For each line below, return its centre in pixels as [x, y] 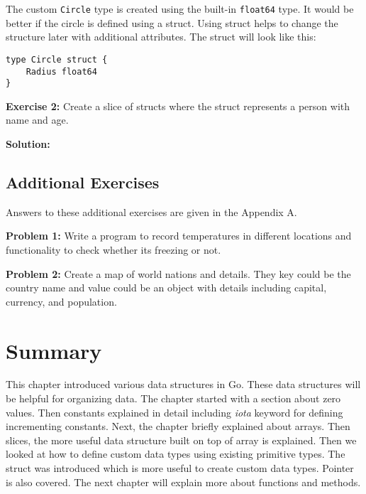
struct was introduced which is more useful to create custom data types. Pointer [180, 468]
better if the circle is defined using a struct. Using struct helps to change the [172, 22]
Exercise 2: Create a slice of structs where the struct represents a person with [178, 106]
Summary [54, 350]
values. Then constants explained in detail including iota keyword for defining [174, 412]
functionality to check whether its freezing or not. [113, 249]
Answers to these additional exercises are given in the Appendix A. [151, 211]
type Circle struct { [57, 59]
